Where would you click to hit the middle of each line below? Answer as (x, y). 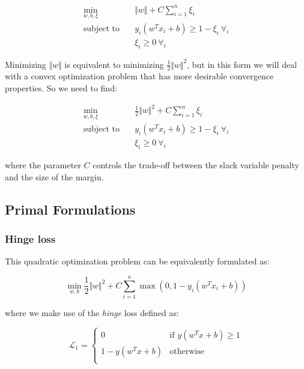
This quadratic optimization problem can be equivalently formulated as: (137, 261)
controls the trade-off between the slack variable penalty (196, 165)
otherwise (187, 352)
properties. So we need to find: (61, 88)
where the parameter (43, 165)
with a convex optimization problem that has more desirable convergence (139, 76)
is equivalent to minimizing (114, 64)
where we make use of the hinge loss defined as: (92, 313)
